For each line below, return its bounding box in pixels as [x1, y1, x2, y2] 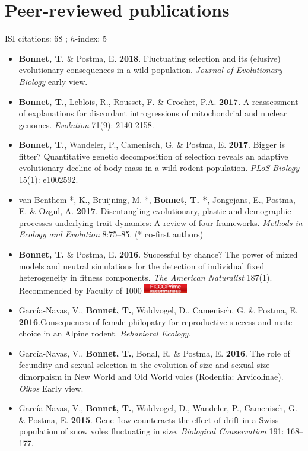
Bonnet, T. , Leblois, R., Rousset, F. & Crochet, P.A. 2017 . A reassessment [18, 95, 299, 107]
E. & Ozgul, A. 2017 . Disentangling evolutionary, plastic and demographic [18, 205, 291, 217]
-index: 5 [75, 32, 107, 45]
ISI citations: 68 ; [5, 32, 68, 45]
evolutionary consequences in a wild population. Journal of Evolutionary [18, 63, 282, 76]
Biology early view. [18, 75, 88, 87]
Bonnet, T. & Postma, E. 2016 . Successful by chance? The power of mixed [18, 248, 298, 261]
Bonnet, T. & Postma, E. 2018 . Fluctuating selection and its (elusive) [18, 52, 281, 64]
